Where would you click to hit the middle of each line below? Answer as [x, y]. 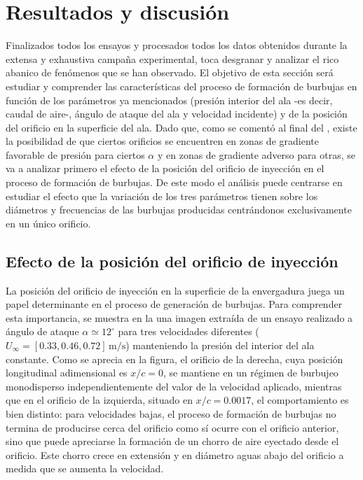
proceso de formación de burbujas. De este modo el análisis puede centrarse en [174, 182]
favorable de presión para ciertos [75, 154]
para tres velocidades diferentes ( [189, 331]
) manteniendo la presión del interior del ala [220, 345]
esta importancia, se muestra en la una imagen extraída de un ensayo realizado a [179, 317]
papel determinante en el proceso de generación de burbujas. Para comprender [174, 304]
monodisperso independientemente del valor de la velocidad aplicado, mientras [174, 386]
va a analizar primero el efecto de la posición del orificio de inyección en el [165, 168]
